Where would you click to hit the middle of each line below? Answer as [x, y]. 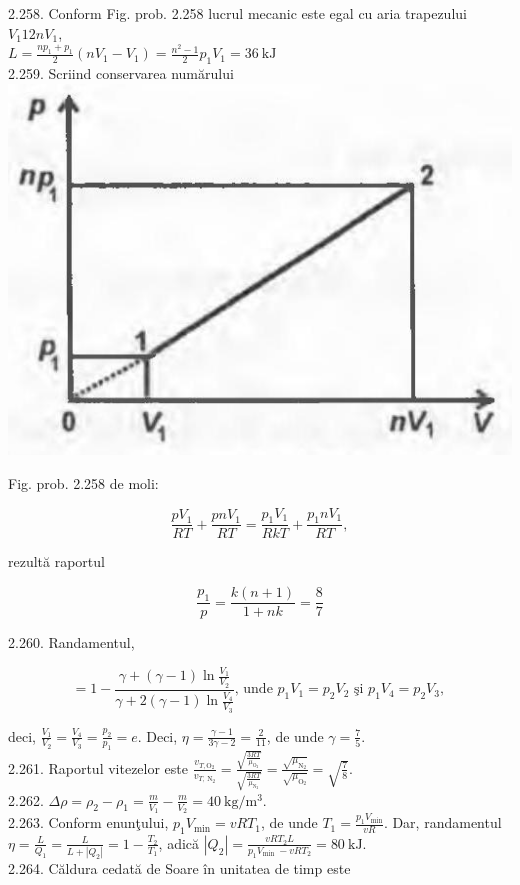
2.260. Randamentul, [71, 642]
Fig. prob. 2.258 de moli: [83, 483]
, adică [179, 842]
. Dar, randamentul [442, 822]
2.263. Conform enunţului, [88, 822]
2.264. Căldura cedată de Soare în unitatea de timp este [179, 868]
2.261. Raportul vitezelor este [98, 767]
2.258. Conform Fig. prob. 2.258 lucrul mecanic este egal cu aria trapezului [237, 13]
